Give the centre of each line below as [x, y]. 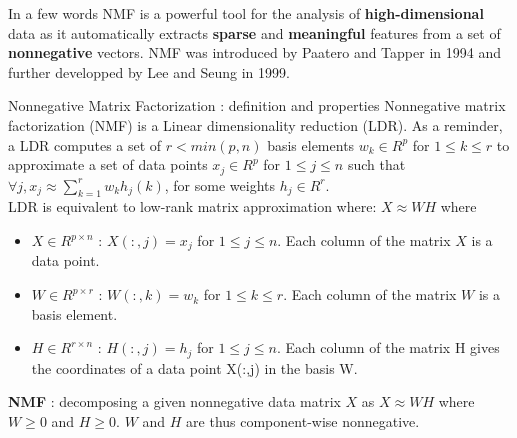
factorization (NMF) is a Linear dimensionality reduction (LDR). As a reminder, [255, 124]
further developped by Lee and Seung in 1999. [149, 71]
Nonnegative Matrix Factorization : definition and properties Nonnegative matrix [257, 105]
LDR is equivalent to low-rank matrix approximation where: [192, 206]
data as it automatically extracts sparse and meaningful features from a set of [254, 32]
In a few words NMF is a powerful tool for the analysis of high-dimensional [246, 13]
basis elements [311, 144]
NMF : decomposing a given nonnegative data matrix [174, 401]
